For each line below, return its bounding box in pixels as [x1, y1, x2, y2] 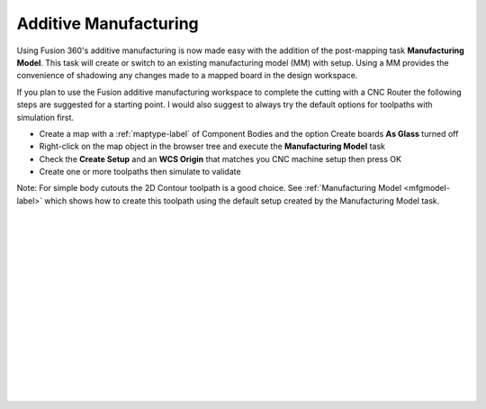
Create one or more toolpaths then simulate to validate [39, 167, 242, 177]
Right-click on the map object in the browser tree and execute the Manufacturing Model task [39, 141, 386, 152]
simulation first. [16, 112, 74, 123]
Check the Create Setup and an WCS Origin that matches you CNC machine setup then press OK [39, 153, 402, 164]
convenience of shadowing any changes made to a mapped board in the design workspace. [16, 70, 358, 81]
